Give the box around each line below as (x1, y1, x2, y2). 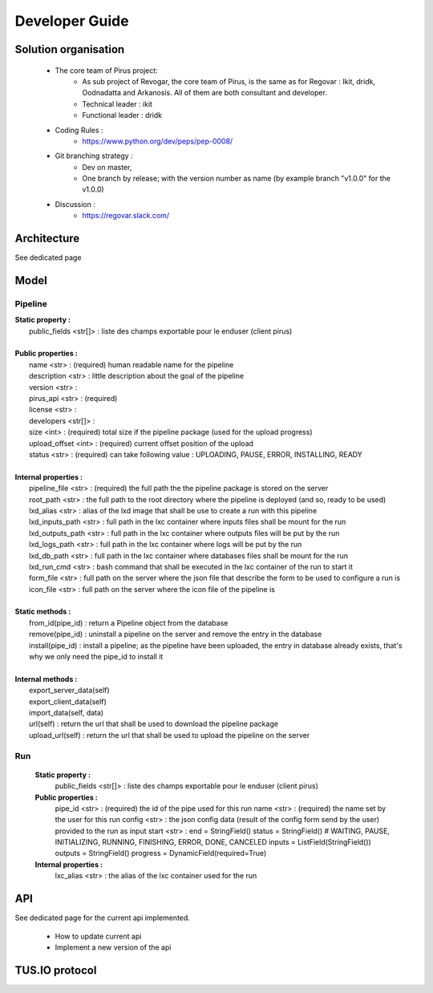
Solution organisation (14, 43, 125, 56)
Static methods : (14, 606, 71, 617)
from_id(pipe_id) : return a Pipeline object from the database (29, 618, 229, 627)
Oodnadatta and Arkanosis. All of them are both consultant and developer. (82, 88, 328, 98)
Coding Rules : (55, 125, 103, 135)
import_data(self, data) (29, 707, 104, 717)
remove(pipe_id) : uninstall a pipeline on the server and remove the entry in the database (29, 630, 322, 639)
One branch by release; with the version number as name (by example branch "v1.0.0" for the (82, 173, 391, 184)
